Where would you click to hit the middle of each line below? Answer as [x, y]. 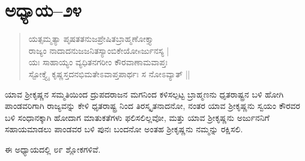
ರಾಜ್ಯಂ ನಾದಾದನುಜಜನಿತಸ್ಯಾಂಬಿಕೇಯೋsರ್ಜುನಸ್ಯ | [99, 50]
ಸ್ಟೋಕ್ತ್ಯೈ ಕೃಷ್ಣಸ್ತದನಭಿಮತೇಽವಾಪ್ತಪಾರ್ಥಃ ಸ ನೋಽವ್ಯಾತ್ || [109, 73]
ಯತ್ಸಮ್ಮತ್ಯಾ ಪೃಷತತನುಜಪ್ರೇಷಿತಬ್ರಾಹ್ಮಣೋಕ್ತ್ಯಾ [91, 39]
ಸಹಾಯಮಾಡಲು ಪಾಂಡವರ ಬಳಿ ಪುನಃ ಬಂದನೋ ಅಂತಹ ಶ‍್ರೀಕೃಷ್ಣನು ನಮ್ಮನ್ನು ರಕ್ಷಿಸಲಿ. [124, 129]
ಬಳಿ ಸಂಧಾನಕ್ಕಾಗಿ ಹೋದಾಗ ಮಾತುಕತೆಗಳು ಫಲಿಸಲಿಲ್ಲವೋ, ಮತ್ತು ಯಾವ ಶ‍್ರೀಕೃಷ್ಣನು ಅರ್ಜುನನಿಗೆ [137, 117]
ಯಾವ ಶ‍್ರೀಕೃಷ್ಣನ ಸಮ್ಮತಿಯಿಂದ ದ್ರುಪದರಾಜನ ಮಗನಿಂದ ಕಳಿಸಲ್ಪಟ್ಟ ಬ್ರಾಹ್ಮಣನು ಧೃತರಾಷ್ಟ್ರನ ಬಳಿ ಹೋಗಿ [144, 94]
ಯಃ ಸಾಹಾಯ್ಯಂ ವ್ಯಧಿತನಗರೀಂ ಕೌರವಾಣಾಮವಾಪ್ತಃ [98, 62]
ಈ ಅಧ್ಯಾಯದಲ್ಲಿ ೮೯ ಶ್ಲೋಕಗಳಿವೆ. [53, 149]
